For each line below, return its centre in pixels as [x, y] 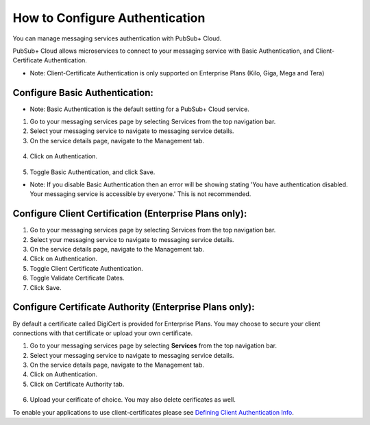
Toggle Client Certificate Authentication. [86, 268]
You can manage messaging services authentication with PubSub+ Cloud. [117, 38]
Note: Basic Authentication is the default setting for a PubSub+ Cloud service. [139, 109]
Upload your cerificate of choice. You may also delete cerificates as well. [133, 400]
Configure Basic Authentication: [83, 93]
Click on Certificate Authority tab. [77, 384]
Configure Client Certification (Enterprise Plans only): [130, 214]
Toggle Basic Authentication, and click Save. [92, 172]
